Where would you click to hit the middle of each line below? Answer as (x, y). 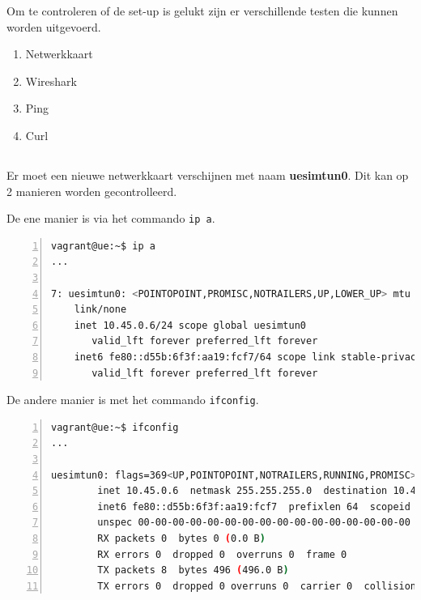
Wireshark (51, 81)
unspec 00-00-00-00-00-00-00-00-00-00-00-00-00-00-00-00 (254, 523)
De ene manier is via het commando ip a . (111, 218)
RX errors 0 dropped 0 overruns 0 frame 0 (222, 554)
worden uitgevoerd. (54, 26)
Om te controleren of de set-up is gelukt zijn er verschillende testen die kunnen (202, 11)
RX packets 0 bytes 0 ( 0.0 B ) (181, 538)
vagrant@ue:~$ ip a (103, 246)
